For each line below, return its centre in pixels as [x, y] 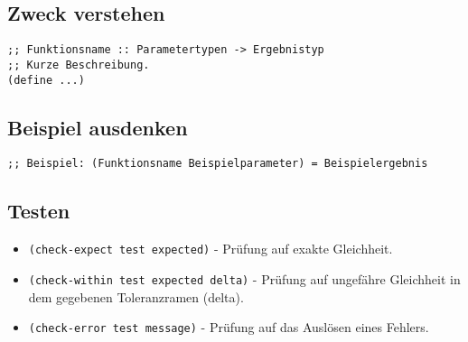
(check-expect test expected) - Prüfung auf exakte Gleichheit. [211, 249]
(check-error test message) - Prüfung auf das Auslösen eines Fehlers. [229, 327]
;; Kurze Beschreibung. [79, 65]
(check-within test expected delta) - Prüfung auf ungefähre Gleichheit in [244, 278]
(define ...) [46, 80]
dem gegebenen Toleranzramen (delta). [136, 296]
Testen [39, 211]
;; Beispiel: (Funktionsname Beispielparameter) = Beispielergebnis [218, 164]
